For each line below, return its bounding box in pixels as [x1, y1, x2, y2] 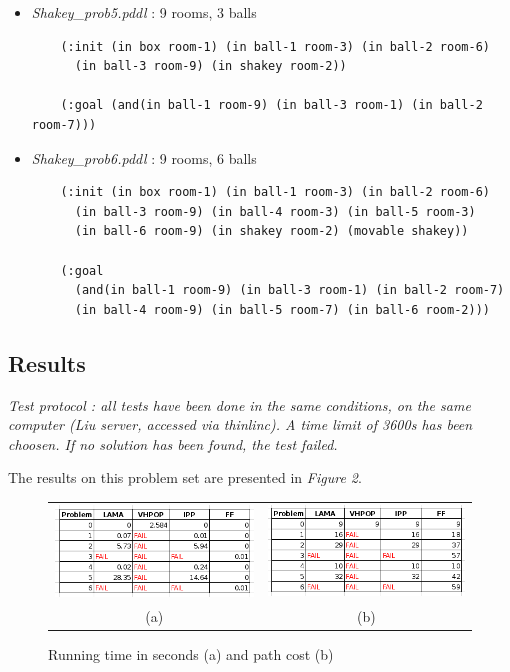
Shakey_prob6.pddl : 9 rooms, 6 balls [31, 147, 257, 168]
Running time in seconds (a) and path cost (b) [48, 643, 334, 664]
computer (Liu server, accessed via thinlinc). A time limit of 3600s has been [8, 414, 473, 435]
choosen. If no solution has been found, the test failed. [8, 433, 338, 454]
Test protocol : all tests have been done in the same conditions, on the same [8, 394, 471, 415]
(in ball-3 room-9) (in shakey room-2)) [74, 59, 347, 74]
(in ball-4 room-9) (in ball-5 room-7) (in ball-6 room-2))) [74, 302, 490, 317]
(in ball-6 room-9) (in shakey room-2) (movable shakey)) [74, 224, 469, 239]
